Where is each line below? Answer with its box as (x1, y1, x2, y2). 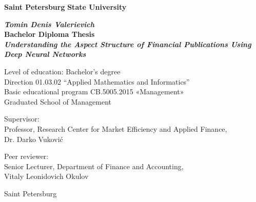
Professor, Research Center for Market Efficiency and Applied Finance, (4, 123, 227, 134)
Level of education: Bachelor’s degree (4, 66, 121, 76)
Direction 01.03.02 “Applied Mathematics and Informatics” (4, 76, 190, 87)
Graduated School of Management (4, 96, 111, 107)
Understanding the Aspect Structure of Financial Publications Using (4, 38, 251, 49)
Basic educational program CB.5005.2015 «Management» (4, 86, 184, 97)
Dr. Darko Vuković (4, 133, 63, 144)
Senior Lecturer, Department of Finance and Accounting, (4, 160, 184, 171)
